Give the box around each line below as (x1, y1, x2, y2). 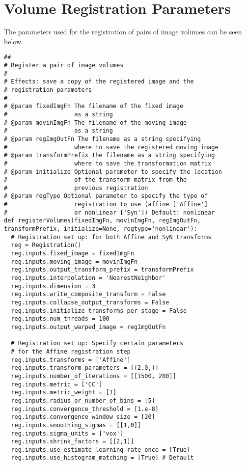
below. (4, 36, 23, 46)
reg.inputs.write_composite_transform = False (11, 291, 166, 298)
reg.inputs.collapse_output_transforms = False (11, 299, 169, 306)
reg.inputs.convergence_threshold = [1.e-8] (11, 405, 159, 412)
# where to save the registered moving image (4, 143, 219, 151)
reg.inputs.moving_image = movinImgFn (11, 258, 138, 265)
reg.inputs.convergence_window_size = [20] (11, 413, 155, 421)
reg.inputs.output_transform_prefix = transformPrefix (11, 266, 194, 274)
